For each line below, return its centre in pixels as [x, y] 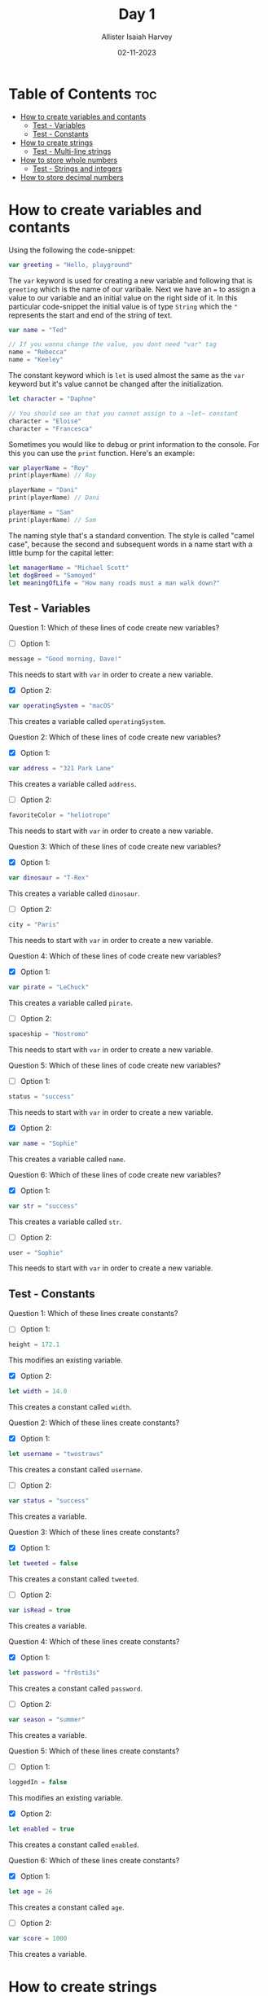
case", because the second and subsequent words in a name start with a [130, 544]
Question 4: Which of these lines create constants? [94, 1641]
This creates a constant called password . [76, 1688]
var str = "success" [44, 1206]
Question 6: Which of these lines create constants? [94, 1860]
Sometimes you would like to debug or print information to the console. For [134, 444]
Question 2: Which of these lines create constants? [94, 1423]
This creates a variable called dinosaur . [75, 893]
